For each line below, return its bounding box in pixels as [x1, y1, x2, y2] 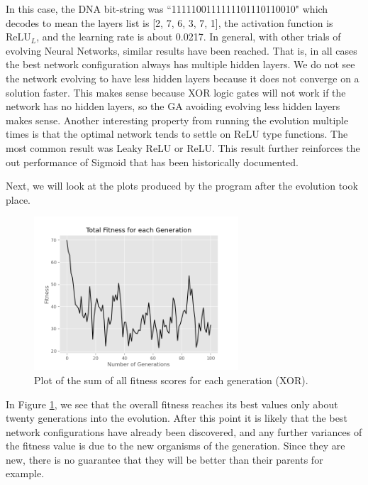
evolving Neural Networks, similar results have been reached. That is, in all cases [6, 43, 357, 58]
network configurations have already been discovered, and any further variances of [6, 424, 362, 439]
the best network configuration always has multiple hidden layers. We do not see [6, 57, 355, 72]
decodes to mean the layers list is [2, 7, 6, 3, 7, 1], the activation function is [6, 15, 333, 30]
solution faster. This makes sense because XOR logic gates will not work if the [6, 85, 346, 99]
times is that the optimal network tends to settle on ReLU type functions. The [6, 126, 348, 141]
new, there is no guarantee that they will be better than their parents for [6, 452, 323, 467]
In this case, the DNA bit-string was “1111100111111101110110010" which [6, 1, 328, 16]
